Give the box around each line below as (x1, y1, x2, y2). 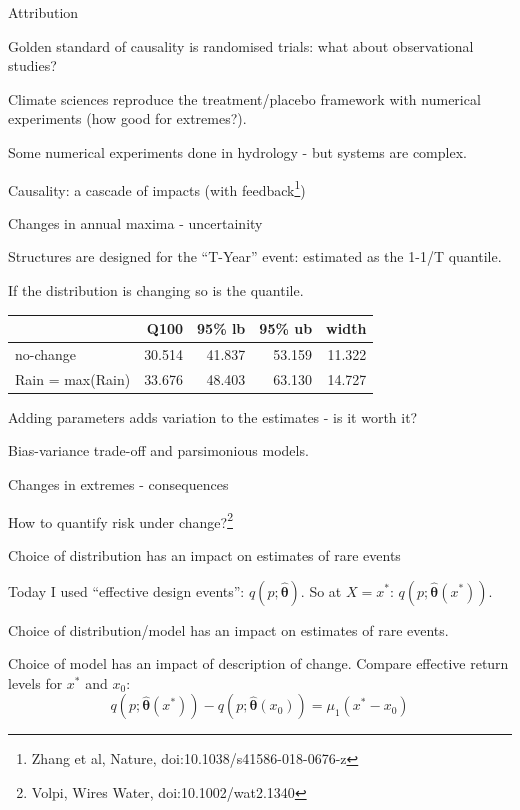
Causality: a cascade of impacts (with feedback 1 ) (8, 176, 306, 200)
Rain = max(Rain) (15, 368, 131, 389)
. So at (300, 580, 342, 601)
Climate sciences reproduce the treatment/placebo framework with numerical (8, 88, 481, 109)
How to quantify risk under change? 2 (8, 508, 233, 532)
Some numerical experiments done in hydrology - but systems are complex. (8, 141, 467, 162)
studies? (8, 55, 57, 76)
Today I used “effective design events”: (8, 580, 245, 601)
